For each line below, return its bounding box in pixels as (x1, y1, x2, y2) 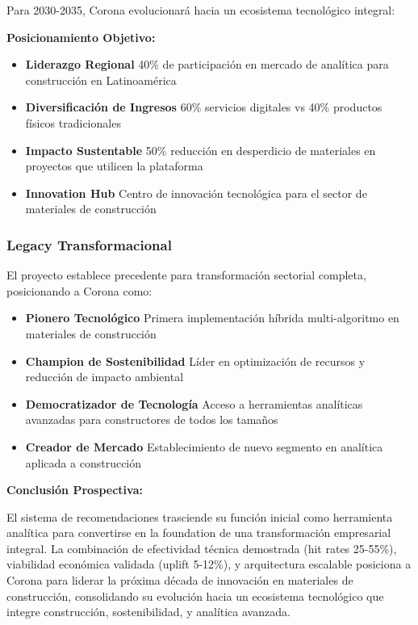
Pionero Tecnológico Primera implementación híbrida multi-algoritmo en (25, 309, 399, 326)
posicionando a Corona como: (6, 282, 153, 299)
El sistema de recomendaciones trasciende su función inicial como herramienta (6, 508, 393, 525)
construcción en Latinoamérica (25, 71, 177, 88)
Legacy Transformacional (6, 234, 172, 254)
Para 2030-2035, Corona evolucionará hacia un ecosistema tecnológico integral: (6, 2, 395, 18)
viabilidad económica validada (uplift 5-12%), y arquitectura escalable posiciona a (6, 556, 412, 573)
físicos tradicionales (25, 114, 121, 131)
